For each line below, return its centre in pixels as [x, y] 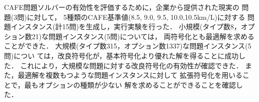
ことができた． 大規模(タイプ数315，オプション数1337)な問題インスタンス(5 [128, 46]
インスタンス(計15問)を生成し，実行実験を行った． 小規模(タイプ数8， [126, 26]
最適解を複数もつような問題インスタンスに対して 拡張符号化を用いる [130, 75]
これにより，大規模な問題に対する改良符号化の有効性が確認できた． [131, 65]
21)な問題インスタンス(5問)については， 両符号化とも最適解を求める [143, 36]
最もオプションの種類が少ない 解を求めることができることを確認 [130, 84]
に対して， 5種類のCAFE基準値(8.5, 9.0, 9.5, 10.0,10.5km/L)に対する [136, 17]
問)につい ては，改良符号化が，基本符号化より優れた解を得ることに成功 [121, 55]
